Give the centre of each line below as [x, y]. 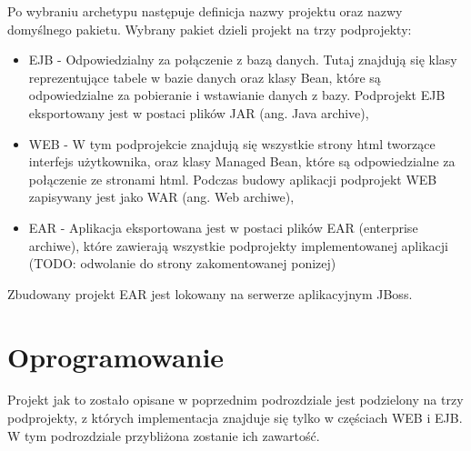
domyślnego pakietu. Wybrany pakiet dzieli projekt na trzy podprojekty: [210, 29]
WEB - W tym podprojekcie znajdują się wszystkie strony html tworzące [232, 143]
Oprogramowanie [116, 356]
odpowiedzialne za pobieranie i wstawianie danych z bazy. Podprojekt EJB [237, 95]
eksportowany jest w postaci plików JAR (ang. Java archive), [199, 112]
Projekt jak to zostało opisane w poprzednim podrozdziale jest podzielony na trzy [235, 400]
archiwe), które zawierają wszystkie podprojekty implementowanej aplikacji [238, 245]
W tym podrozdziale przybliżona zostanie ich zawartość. [164, 435]
